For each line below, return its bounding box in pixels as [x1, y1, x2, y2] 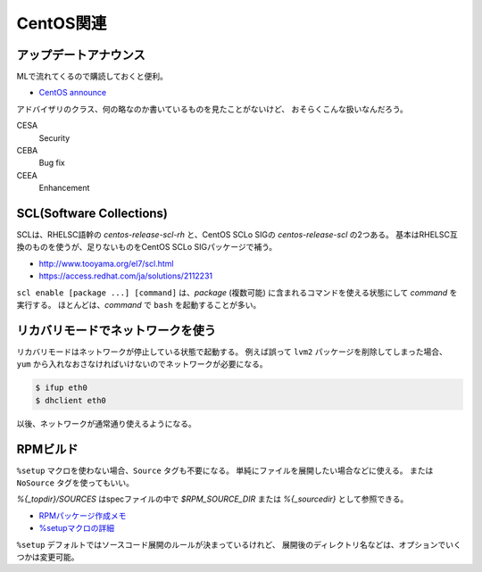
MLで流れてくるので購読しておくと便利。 [16, 71, 169, 82]
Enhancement [38, 183, 90, 194]
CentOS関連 [16, 13, 107, 33]
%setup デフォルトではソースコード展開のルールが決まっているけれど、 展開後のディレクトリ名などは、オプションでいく [16, 539, 461, 550]
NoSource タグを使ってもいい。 [16, 477, 134, 488]
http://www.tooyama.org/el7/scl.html [38, 258, 174, 269]
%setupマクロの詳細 [38, 523, 115, 534]
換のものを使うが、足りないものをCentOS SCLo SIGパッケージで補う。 [16, 242, 278, 253]
